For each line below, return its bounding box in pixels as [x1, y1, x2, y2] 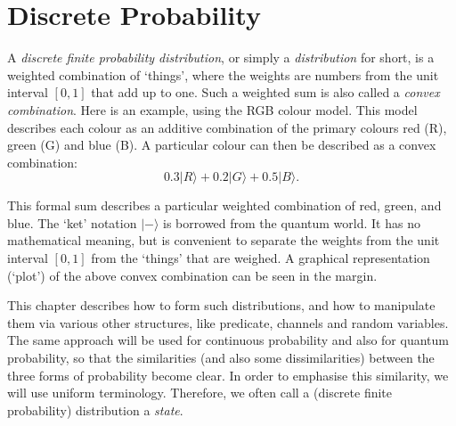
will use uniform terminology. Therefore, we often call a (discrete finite [7, 383, 393, 402]
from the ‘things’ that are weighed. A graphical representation [91, 249, 430, 267]
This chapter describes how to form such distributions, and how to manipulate [7, 296, 436, 315]
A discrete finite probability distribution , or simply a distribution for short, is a [7, 48, 435, 67]
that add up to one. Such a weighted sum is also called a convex [91, 83, 440, 102]
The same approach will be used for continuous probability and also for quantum [7, 331, 449, 349]
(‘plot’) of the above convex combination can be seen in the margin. [7, 266, 378, 284]
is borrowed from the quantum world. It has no [163, 213, 420, 232]
